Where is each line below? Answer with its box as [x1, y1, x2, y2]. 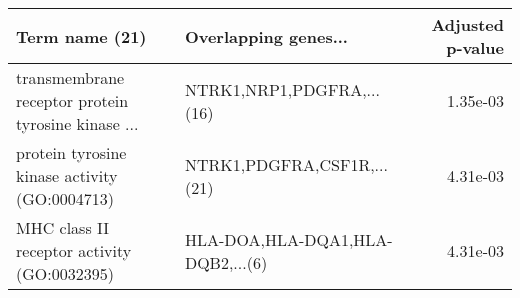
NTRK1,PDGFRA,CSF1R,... [184, 152, 388, 176]
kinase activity [16, 164, 118, 187]
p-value [446, 36, 504, 59]
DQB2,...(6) [184, 250, 268, 274]
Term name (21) [16, 24, 147, 48]
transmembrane [16, 66, 125, 89]
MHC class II [16, 216, 110, 239]
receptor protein [16, 89, 129, 112]
